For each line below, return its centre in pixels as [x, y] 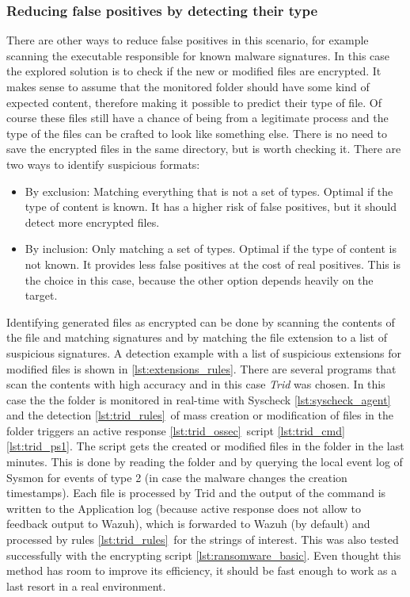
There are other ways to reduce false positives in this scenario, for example [188, 40]
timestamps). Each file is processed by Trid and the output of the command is [196, 493]
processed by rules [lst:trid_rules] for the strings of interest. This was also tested [203, 540]
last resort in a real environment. [86, 586]
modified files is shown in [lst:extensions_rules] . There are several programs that [201, 368]
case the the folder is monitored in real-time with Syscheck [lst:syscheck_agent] [199, 399]
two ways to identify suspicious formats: [103, 164]
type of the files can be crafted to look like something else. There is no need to [197, 133]
